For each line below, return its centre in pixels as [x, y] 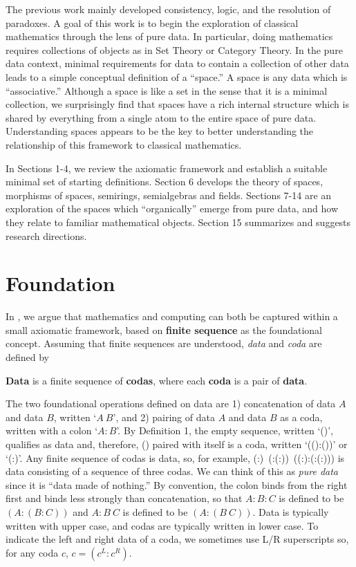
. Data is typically [291, 511]
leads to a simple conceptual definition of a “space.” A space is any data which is [177, 76]
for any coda [32, 552]
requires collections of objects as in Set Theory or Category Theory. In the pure [174, 49]
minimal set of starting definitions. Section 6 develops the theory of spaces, [165, 182]
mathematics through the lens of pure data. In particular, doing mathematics [169, 36]
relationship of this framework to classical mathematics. [124, 144]
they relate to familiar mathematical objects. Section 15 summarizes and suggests [178, 222]
